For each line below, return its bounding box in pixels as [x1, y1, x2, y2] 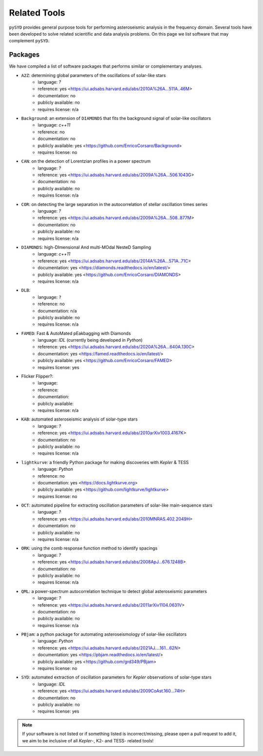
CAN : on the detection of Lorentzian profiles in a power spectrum [21, 158, 151, 164]
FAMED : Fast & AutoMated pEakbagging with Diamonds [21, 330, 131, 336]
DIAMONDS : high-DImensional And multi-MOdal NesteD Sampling [21, 244, 151, 250]
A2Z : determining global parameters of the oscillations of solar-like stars [21, 72, 166, 78]
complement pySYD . [9, 38, 50, 44]
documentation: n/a [38, 308, 77, 313]
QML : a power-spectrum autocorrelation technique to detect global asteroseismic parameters [21, 588, 207, 594]
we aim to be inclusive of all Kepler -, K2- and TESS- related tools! [22, 738, 154, 743]
